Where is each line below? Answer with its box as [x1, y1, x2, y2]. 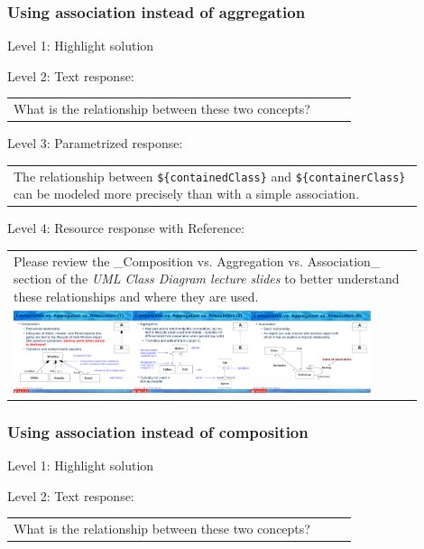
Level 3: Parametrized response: [7, 134, 183, 153]
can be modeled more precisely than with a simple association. [14, 184, 360, 203]
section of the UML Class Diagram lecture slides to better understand [14, 269, 400, 288]
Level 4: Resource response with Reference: [7, 219, 244, 237]
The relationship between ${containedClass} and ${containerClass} [14, 166, 406, 185]
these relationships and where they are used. [14, 286, 259, 305]
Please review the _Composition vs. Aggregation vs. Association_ [14, 251, 381, 270]
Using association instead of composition [7, 421, 309, 442]
